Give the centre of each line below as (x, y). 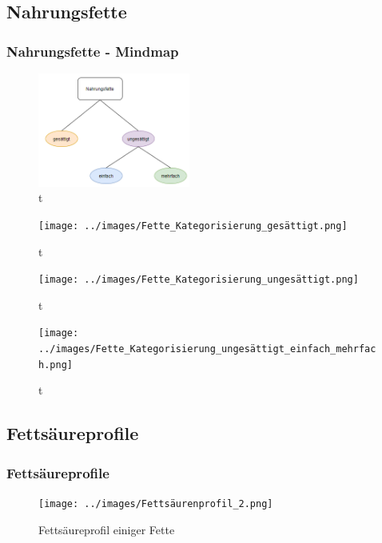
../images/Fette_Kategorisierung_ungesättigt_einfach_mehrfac (207, 349)
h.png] (56, 365)
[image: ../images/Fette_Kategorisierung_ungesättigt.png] (199, 280)
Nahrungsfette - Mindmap (93, 51)
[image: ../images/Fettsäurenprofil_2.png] (156, 503)
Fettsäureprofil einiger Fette (107, 529)
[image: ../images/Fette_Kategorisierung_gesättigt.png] (193, 226)
